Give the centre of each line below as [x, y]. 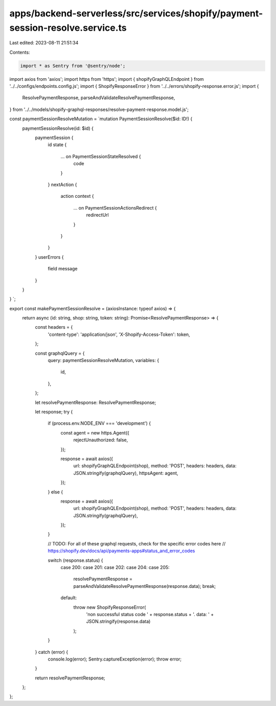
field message [63, 269]
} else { [55, 492]
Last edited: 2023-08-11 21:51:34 [44, 43]
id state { [57, 145]
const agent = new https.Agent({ [95, 432]
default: [69, 598]
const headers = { [54, 327]
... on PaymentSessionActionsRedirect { [115, 208]
